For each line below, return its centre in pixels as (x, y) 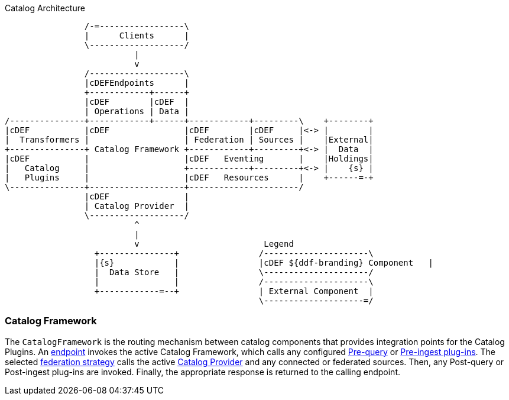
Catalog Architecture (45, 8)
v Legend (214, 244)
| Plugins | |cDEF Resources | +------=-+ (189, 178)
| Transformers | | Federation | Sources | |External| (189, 140)
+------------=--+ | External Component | (234, 291)
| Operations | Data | (137, 111)
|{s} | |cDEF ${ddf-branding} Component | (264, 263)
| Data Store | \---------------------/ (234, 272)
